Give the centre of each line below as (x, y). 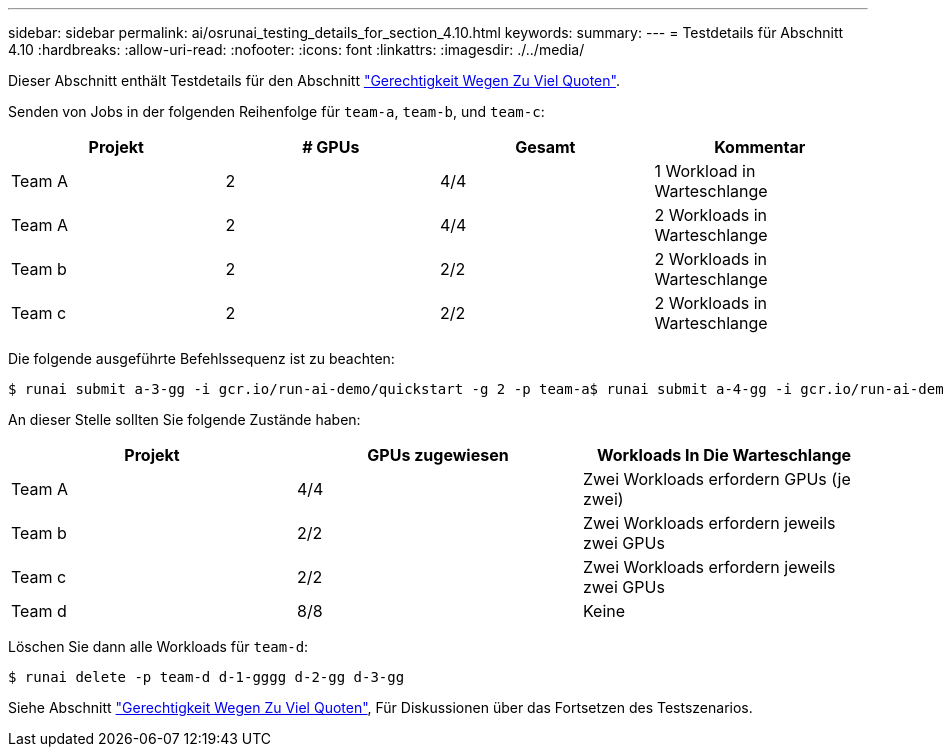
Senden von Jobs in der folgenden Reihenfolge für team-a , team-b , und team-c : (276, 111)
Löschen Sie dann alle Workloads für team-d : (158, 646)
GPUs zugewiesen (438, 455)
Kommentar (760, 147)
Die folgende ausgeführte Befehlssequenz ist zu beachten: (201, 358)
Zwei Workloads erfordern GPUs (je (716, 479)
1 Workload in (705, 171)
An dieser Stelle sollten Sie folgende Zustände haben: (184, 419)
